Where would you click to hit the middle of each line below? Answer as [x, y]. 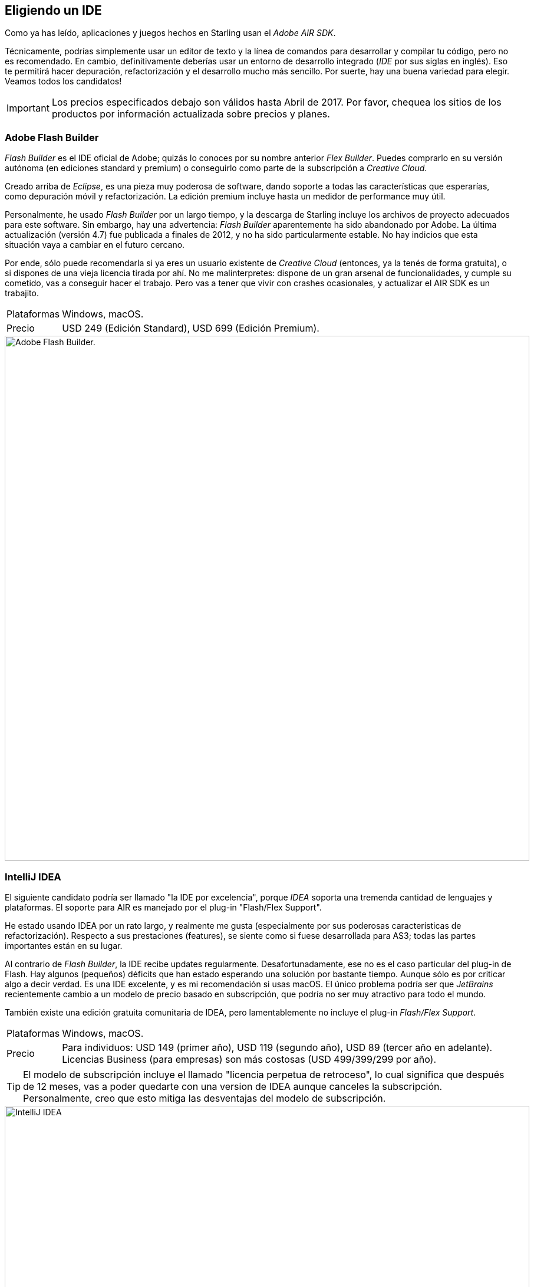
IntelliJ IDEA [33, 877]
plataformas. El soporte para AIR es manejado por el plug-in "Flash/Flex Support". [163, 907]
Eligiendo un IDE [53, 10]
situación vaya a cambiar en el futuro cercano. [95, 245]
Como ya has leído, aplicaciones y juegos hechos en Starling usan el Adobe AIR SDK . [170, 33]
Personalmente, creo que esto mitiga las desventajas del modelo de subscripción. [205, 1098]
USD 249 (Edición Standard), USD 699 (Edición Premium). [191, 328]
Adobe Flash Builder [52, 137]
